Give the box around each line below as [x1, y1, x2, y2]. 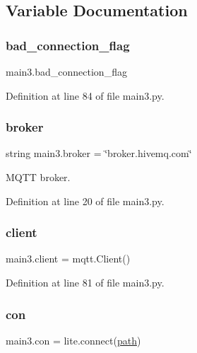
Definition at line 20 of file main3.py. [6, 193, 165, 208]
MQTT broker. [6, 170, 71, 184]
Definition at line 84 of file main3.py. [6, 88, 165, 103]
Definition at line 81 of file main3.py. [6, 275, 165, 289]
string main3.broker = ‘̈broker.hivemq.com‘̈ [6, 146, 192, 161]
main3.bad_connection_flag [6, 64, 127, 79]
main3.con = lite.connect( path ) [6, 332, 141, 347]
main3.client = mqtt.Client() [6, 251, 131, 266]
